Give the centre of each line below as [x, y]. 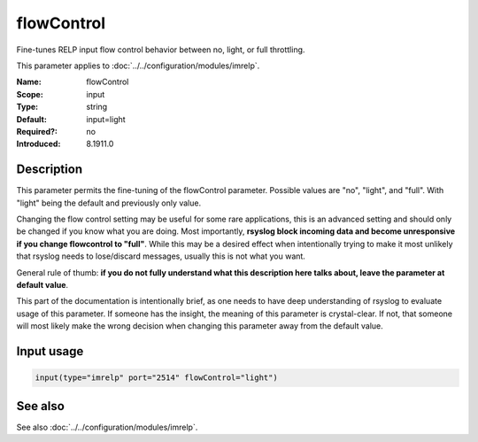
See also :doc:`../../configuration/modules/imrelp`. [107, 427]
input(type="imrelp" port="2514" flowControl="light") [156, 378]
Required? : [37, 131]
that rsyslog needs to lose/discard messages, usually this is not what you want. [161, 256]
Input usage [50, 351]
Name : [29, 82]
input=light [106, 119]
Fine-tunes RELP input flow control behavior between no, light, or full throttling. [161, 50]
